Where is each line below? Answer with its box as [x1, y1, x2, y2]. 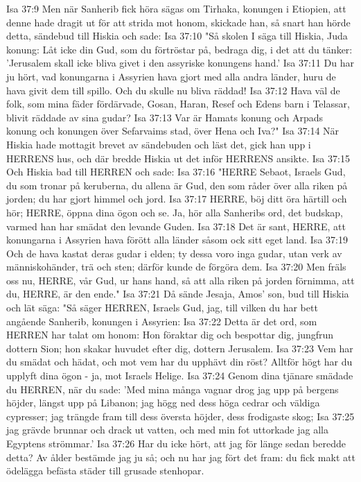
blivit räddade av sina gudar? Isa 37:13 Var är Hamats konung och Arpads [6, 110, 324, 124]
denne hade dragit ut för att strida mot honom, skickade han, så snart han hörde [6, 15, 351, 29]
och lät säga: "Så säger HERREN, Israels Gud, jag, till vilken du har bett [6, 300, 318, 315]
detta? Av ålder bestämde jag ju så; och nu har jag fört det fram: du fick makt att [6, 449, 355, 464]
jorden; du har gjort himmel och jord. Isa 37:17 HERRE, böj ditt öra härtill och [6, 191, 347, 206]
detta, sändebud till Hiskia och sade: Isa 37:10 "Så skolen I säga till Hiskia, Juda [6, 28, 348, 43]
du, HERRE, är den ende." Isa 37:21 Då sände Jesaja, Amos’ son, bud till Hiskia [6, 286, 349, 301]
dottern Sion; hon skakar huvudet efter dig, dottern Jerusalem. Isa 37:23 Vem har [6, 341, 353, 355]
